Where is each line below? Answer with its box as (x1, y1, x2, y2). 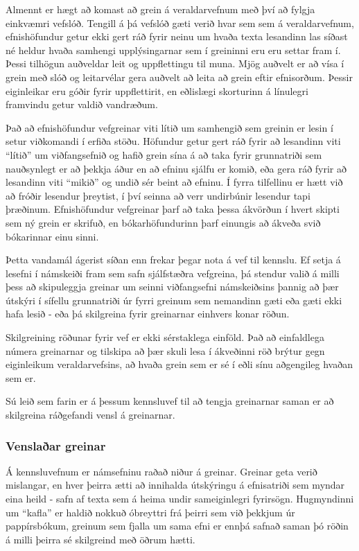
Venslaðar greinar (6, 437, 106, 454)
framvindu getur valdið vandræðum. (6, 97, 158, 112)
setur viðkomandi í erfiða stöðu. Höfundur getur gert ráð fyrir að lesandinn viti (6, 134, 341, 148)
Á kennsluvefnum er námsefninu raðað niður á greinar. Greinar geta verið (6, 464, 317, 478)
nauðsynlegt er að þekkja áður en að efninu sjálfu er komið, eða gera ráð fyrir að (6, 161, 347, 175)
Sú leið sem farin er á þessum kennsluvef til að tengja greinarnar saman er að (6, 394, 334, 408)
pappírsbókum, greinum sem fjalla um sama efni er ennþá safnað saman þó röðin (6, 518, 349, 533)
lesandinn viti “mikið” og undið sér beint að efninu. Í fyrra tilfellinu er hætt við (6, 175, 343, 189)
